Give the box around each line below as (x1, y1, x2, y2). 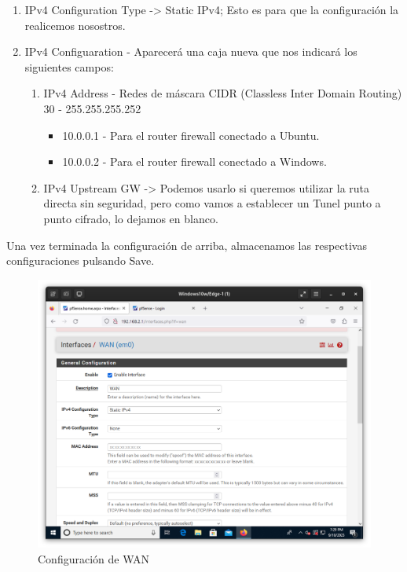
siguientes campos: (24, 58, 114, 75)
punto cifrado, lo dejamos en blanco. (43, 210, 218, 226)
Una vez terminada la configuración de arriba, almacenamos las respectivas (6, 236, 367, 253)
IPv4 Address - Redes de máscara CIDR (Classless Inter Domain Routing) (43, 85, 402, 101)
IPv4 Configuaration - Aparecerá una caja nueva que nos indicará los (24, 43, 357, 60)
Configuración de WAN (38, 550, 150, 566)
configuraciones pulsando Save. (6, 252, 155, 269)
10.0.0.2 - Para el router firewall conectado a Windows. (62, 153, 327, 170)
